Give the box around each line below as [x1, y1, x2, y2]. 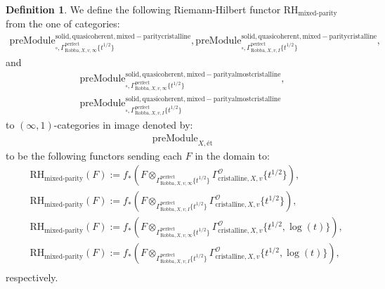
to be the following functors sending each [6, 148, 183, 162]
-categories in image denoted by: [53, 117, 193, 132]
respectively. [6, 270, 58, 285]
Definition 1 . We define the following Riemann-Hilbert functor [6, 2, 281, 16]
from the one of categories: [6, 16, 120, 31]
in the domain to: [195, 148, 270, 162]
